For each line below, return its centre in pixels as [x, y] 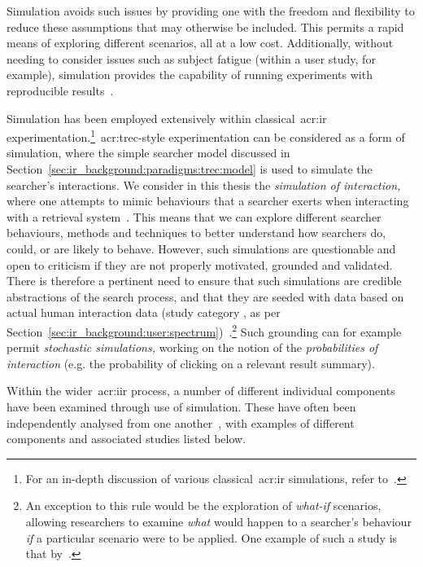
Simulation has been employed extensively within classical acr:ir [167, 118]
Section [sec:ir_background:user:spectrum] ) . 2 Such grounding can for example [204, 330]
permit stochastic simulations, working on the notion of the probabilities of [192, 347]
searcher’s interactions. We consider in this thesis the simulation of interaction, [204, 185]
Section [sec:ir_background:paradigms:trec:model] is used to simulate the [190, 169]
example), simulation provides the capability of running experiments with [190, 75]
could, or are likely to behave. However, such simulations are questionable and [201, 248]
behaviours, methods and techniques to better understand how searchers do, [196, 233]
